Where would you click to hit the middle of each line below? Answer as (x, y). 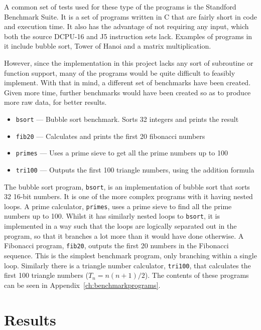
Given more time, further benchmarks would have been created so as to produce (127, 92)
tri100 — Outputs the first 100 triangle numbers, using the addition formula (135, 169)
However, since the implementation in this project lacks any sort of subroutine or (129, 62)
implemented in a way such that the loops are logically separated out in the (120, 226)
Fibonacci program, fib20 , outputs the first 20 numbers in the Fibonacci (116, 245)
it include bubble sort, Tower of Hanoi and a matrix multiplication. (108, 46)
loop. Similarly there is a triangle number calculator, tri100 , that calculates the (127, 265)
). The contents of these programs (197, 275)
